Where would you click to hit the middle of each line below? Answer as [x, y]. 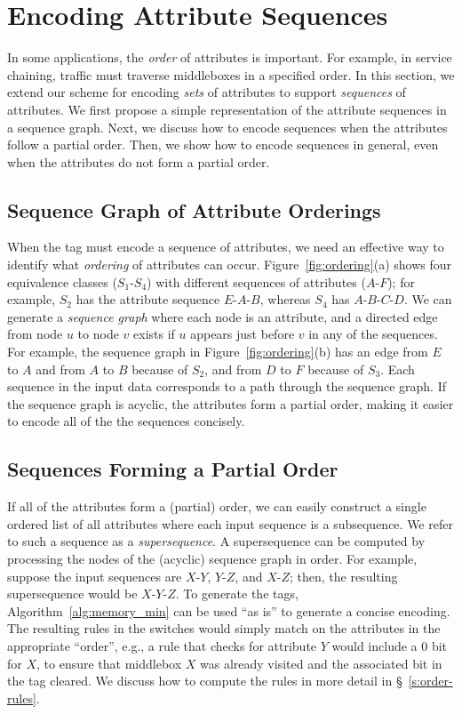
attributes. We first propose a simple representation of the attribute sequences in [227, 109]
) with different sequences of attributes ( [256, 281]
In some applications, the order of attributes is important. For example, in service [230, 57]
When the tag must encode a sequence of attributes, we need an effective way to [226, 247]
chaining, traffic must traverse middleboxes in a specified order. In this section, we [231, 74]
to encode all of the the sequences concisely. [126, 421]
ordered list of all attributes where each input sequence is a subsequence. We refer [230, 523]
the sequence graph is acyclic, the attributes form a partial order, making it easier [231, 403]
